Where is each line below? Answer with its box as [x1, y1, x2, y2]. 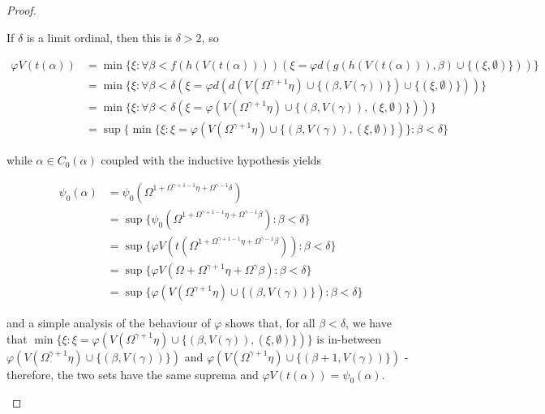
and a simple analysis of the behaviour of [6, 314, 211, 331]
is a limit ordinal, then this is [26, 28, 173, 45]
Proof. [6, 2, 36, 18]
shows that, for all [225, 314, 315, 331]
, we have [345, 314, 392, 331]
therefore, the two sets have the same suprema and [6, 365, 259, 382]
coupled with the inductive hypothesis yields [101, 152, 322, 169]
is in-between [316, 330, 382, 347]
